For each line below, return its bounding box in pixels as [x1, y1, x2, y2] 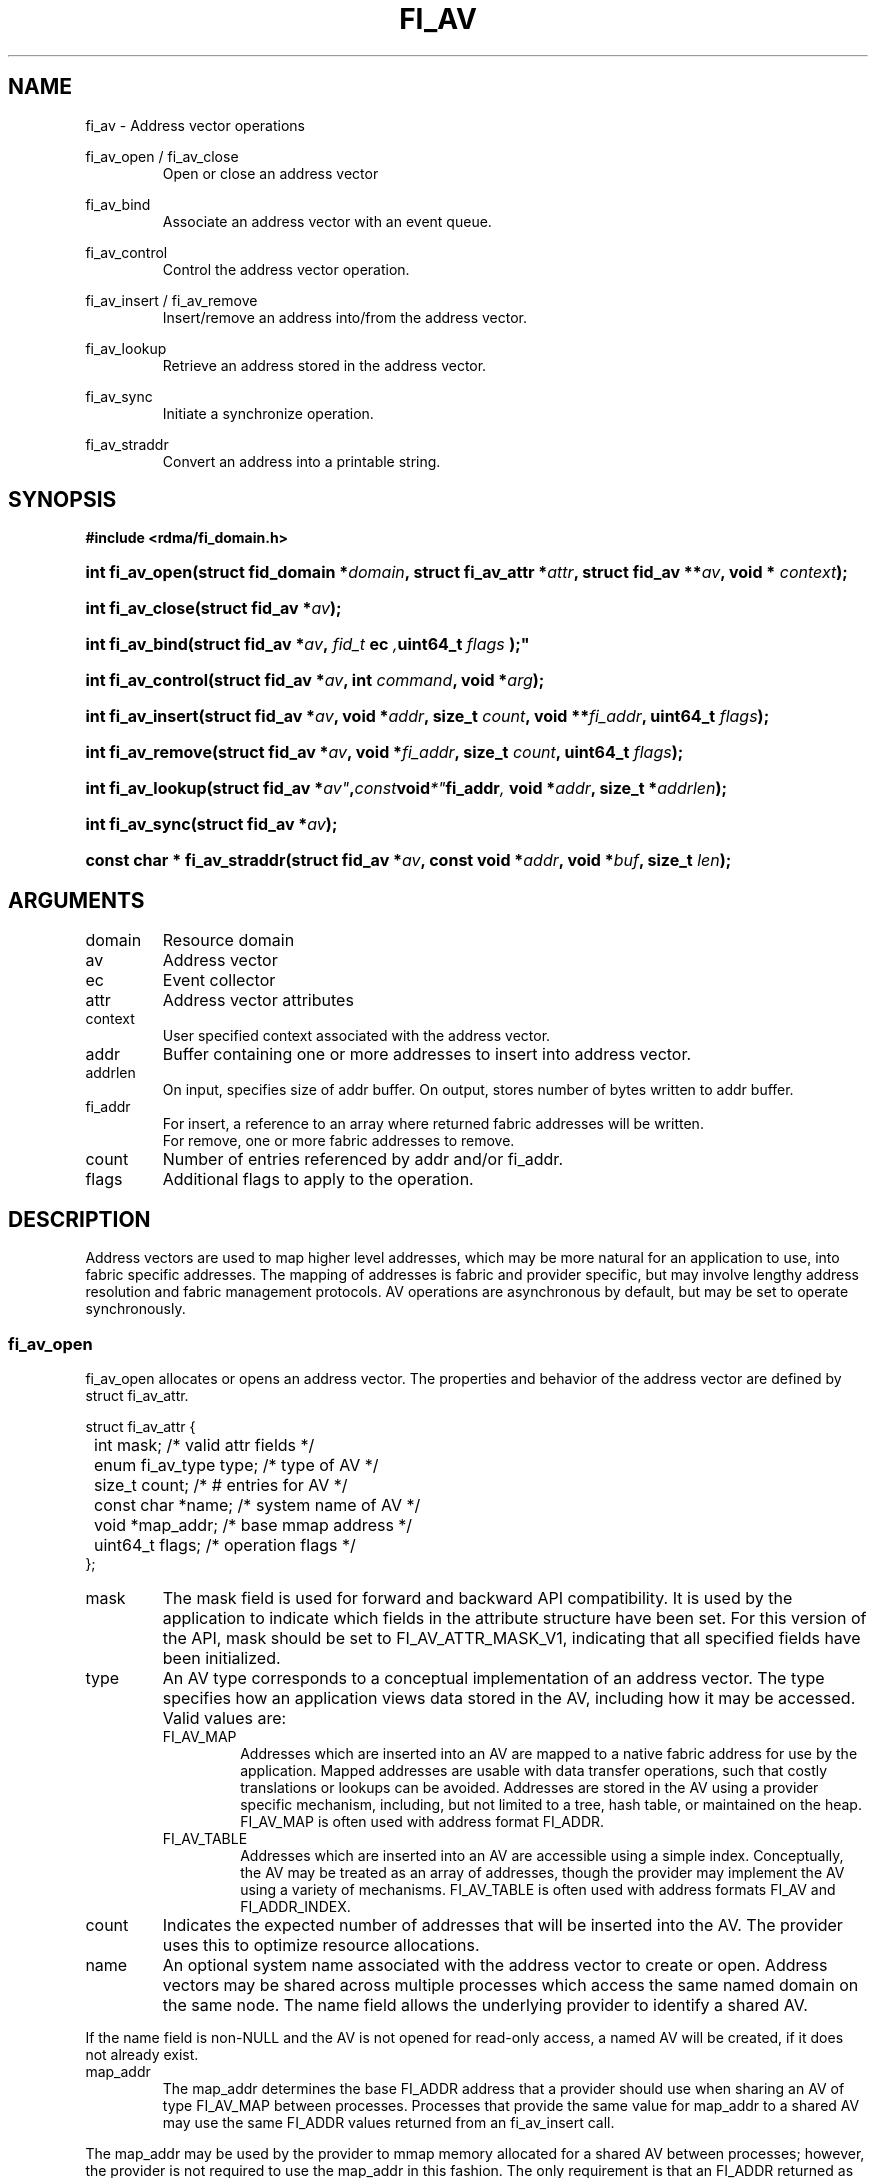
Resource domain [162, 930, 295, 951]
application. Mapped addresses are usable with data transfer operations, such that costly [240, 1761, 828, 1779]
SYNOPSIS [8, 487, 117, 513]
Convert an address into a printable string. [162, 452, 441, 470]
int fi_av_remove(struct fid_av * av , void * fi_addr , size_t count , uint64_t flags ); [85, 742, 684, 763]
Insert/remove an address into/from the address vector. [162, 308, 528, 326]
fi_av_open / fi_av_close [85, 147, 239, 165]
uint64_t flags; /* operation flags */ [94, 1534, 356, 1555]
